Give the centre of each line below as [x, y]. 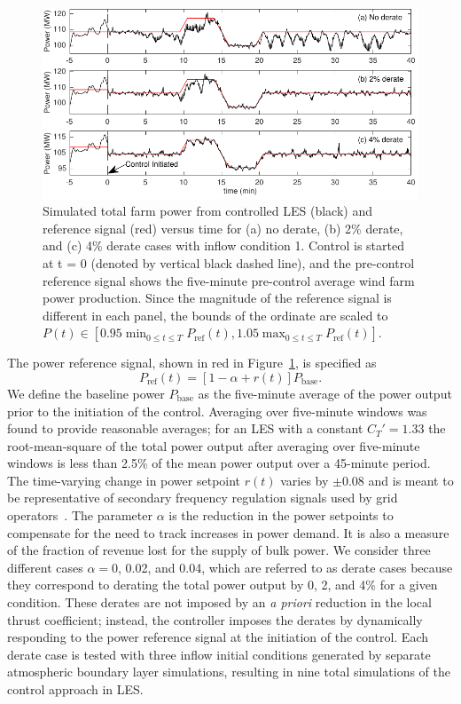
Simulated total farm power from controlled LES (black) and [207, 211]
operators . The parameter [80, 515]
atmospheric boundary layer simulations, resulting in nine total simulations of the [229, 672]
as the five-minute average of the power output [325, 393]
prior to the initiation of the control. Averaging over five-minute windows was [217, 411]
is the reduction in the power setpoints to [281, 515]
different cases [45, 567]
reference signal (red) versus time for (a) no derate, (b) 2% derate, [223, 228]
